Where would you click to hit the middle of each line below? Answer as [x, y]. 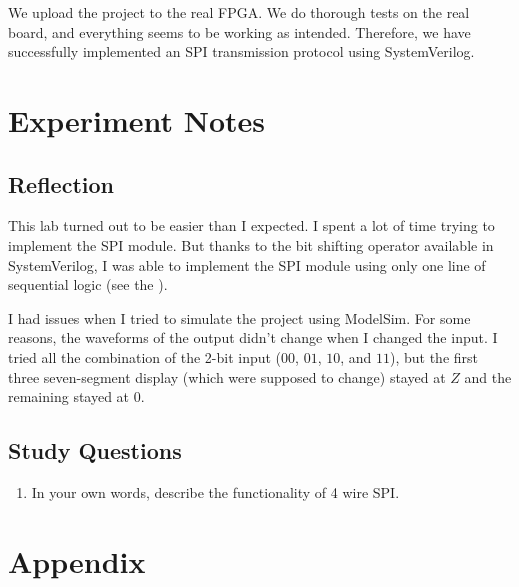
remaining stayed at [69, 396]
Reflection [61, 183]
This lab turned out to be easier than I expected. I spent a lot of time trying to [251, 225]
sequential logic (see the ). [88, 284]
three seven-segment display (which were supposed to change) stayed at [227, 376]
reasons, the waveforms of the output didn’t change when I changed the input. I [253, 337]
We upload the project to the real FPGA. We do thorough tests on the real [239, 12]
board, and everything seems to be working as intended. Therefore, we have [239, 31]
